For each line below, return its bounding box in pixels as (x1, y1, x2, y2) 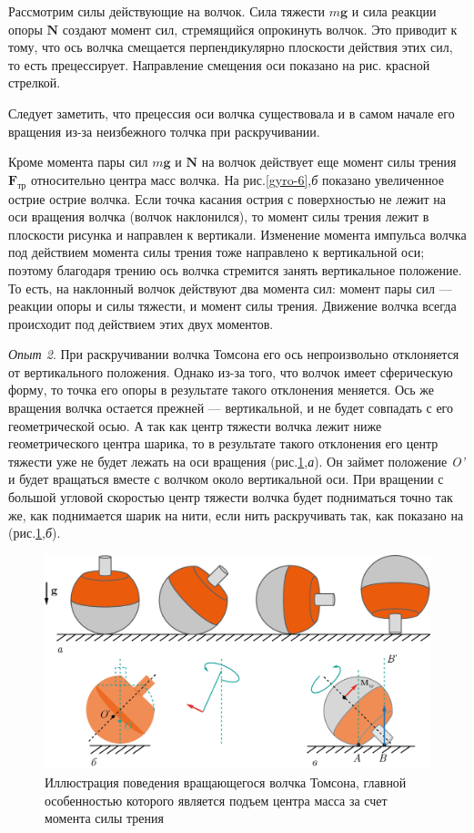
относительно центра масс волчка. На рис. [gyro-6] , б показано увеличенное (30, 170, 444, 189)
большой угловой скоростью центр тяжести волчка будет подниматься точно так (8, 488, 453, 507)
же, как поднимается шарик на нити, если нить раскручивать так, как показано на (8, 505, 464, 524)
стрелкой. (8, 73, 61, 92)
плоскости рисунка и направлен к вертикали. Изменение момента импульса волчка (8, 224, 467, 243)
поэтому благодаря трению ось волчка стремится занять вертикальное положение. (8, 260, 462, 279)
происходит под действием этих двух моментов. (8, 314, 274, 333)
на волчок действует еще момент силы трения (201, 152, 457, 171)
